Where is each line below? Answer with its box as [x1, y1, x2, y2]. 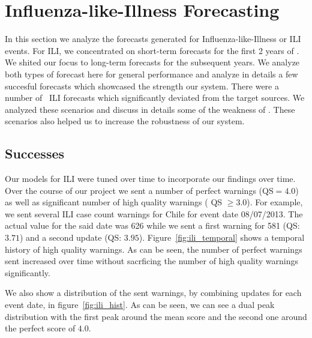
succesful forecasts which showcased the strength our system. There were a [5, 79, 279, 92]
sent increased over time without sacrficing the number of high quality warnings [5, 255, 298, 267]
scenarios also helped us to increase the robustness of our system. [5, 115, 245, 127]
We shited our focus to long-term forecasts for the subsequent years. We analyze [5, 56, 300, 68]
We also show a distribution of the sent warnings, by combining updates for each [5, 286, 302, 299]
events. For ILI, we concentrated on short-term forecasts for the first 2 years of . [5, 44, 299, 56]
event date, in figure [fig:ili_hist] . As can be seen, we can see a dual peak [5, 298, 275, 311]
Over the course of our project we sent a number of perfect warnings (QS [5, 184, 274, 196]
